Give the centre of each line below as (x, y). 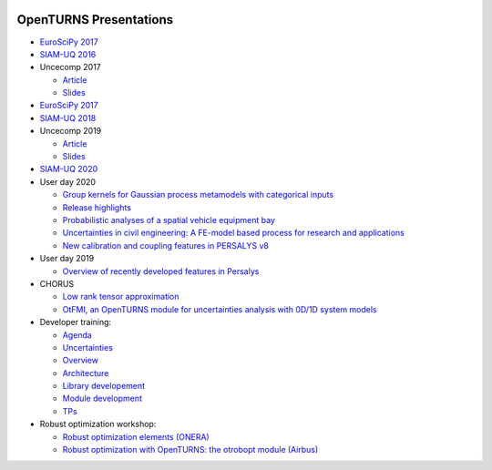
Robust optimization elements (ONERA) (136, 436)
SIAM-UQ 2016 (68, 54)
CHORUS (57, 283)
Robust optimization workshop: (98, 424)
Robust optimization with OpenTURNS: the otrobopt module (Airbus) (190, 450)
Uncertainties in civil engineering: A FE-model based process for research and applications (233, 233)
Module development (102, 398)
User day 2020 (67, 181)
